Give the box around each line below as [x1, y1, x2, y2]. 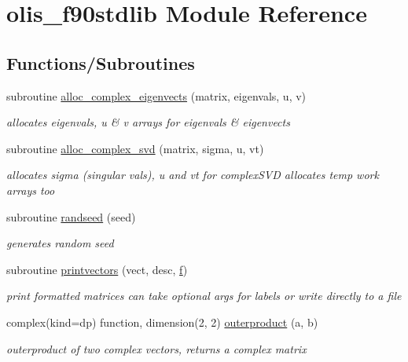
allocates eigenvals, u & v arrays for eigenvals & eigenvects [6, 114, 290, 130]
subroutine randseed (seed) [6, 208, 136, 225]
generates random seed [6, 235, 114, 251]
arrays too [6, 181, 55, 198]
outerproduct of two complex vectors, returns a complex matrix [6, 340, 307, 357]
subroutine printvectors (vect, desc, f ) [6, 261, 188, 277]
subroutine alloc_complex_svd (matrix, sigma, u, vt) [6, 140, 264, 156]
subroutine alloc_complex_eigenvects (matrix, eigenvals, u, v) [6, 87, 307, 104]
